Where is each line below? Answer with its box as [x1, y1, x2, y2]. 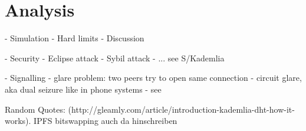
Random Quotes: [5, 103, 65, 115]
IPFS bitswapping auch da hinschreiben [34, 114, 177, 127]
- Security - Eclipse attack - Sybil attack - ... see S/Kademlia [5, 51, 225, 64]
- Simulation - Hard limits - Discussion [5, 32, 144, 44]
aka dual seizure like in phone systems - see [5, 83, 162, 95]
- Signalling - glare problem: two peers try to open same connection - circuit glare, [5, 71, 302, 84]
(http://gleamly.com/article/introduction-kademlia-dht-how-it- [68, 103, 295, 115]
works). [5, 114, 31, 127]
